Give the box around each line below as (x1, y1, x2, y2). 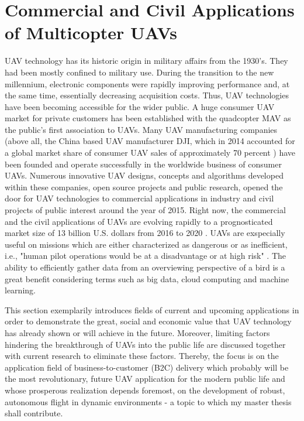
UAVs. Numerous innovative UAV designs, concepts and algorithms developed (5, 169, 284, 182)
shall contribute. (5, 407, 63, 419)
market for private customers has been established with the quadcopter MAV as (5, 112, 291, 124)
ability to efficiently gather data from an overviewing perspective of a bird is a (5, 261, 285, 273)
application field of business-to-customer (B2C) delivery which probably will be (5, 361, 289, 373)
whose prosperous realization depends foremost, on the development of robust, (5, 384, 285, 396)
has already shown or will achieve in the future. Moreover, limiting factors (5, 326, 270, 338)
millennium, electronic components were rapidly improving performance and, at (5, 77, 290, 90)
